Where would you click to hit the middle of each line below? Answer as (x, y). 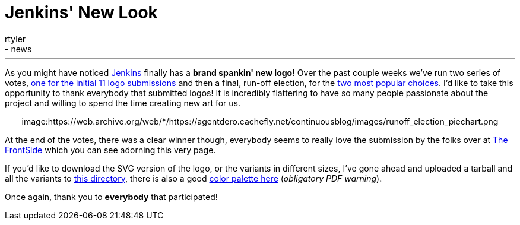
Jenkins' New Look (81, 12)
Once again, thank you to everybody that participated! (111, 197)
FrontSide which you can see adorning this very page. (110, 150)
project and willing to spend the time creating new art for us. (123, 103)
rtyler (15, 39)
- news (18, 49)
